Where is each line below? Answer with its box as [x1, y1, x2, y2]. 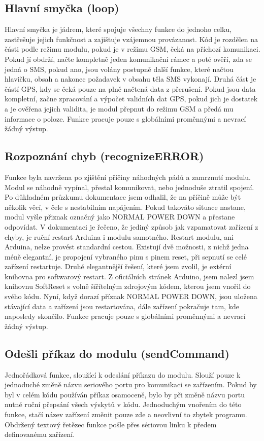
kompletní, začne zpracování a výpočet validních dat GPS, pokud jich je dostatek [5, 93, 258, 104]
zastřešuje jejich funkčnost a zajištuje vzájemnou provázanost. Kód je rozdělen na [5, 33, 258, 44]
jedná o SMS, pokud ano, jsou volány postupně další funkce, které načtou [5, 63, 234, 74]
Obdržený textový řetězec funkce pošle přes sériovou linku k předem [5, 419, 217, 429]
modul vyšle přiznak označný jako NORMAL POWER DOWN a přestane [5, 211, 235, 222]
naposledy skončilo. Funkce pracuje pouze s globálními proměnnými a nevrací [5, 311, 246, 321]
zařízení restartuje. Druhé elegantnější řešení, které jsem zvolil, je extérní [5, 261, 232, 272]
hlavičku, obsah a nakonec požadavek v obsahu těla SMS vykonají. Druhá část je [5, 73, 256, 84]
